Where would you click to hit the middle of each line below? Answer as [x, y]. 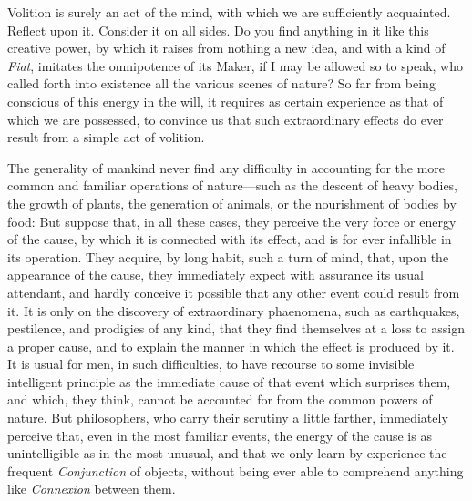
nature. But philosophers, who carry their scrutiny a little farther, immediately [228, 418]
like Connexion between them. [92, 489]
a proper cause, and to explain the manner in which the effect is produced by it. [231, 346]
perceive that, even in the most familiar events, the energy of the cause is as [220, 435]
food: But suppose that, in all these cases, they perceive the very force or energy [232, 221]
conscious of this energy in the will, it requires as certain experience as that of [226, 101]
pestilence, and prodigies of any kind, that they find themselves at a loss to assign [236, 328]
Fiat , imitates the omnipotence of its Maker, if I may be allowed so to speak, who [235, 65]
